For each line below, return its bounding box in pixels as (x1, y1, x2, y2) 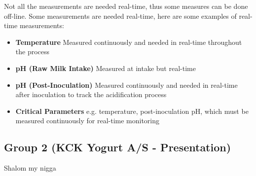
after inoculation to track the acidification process (15, 89, 167, 100)
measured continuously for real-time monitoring (15, 115, 160, 126)
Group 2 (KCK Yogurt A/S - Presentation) (4, 140, 231, 155)
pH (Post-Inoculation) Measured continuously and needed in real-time (15, 79, 238, 90)
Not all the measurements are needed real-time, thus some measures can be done (4, 1, 248, 11)
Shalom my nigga (4, 163, 56, 173)
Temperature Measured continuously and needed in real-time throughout (15, 36, 242, 47)
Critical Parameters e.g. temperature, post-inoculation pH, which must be (15, 106, 249, 116)
